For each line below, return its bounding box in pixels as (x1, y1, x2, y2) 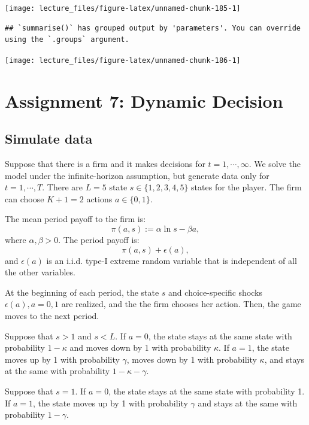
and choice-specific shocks (168, 286, 263, 298)
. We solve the (249, 157, 301, 170)
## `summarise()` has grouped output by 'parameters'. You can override (5, 23, 301, 32)
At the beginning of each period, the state (5, 286, 159, 298)
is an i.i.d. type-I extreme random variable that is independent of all (46, 254, 297, 266)
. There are (42, 181, 83, 193)
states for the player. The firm (191, 181, 302, 193)
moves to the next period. (5, 309, 99, 322)
